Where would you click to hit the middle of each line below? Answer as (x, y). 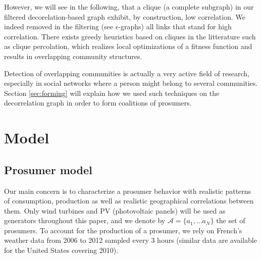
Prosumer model (48, 169)
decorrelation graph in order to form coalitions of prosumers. (98, 103)
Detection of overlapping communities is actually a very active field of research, (127, 73)
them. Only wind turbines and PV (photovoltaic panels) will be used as (115, 210)
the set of (231, 220)
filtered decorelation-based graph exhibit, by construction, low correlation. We (125, 16)
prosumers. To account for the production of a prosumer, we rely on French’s (123, 230)
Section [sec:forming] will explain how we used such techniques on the (112, 93)
